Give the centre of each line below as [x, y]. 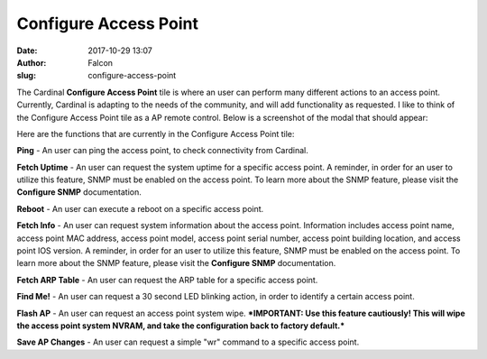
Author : [32, 62]
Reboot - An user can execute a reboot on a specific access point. [140, 208]
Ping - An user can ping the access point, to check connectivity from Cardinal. [162, 151]
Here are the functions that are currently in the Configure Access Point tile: [156, 133]
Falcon [100, 62]
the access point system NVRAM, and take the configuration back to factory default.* [181, 326]
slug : [26, 76]
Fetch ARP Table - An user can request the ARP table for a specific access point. [167, 280]
